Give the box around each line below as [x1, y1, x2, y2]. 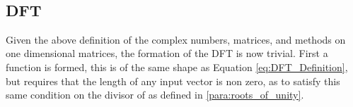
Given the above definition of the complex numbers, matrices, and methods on [6, 32, 346, 46]
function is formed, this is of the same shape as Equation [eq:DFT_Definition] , [6, 59, 348, 74]
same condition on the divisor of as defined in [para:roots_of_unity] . [6, 87, 304, 102]
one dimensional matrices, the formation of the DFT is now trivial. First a [6, 46, 328, 61]
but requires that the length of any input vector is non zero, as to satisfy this [6, 73, 340, 88]
